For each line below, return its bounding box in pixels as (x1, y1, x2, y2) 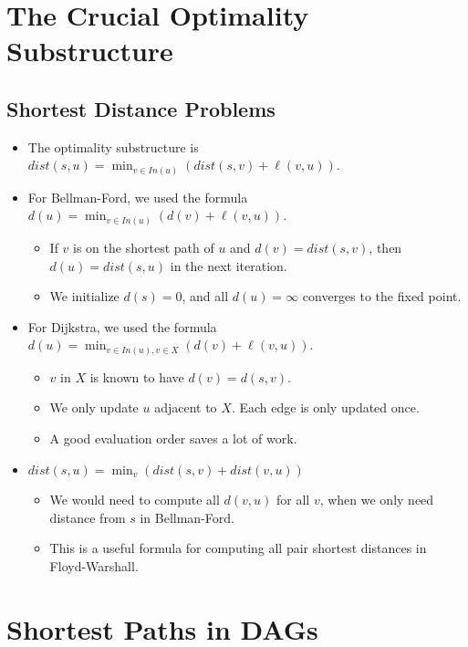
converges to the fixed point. (302, 287, 462, 306)
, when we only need (319, 490, 434, 509)
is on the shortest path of (73, 237, 214, 256)
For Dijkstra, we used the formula (27, 317, 217, 336)
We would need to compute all (49, 490, 220, 509)
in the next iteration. (170, 256, 287, 275)
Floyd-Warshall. (49, 557, 139, 576)
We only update (49, 398, 139, 417)
